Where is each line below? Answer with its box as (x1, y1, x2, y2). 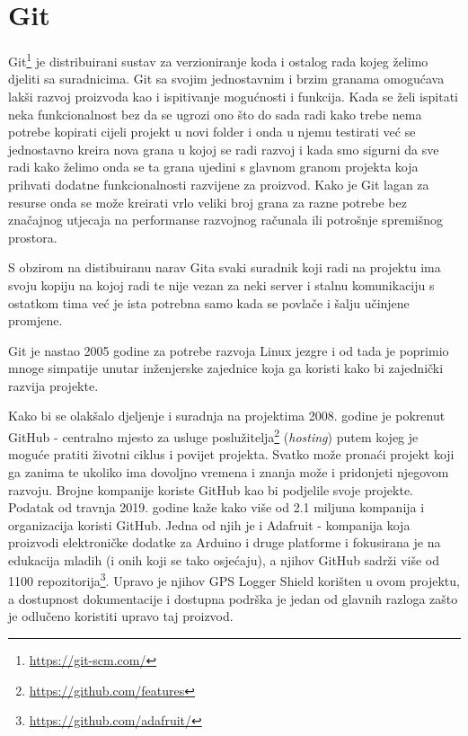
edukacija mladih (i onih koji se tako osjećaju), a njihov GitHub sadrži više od (8, 550, 439, 569)
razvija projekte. (8, 376, 99, 395)
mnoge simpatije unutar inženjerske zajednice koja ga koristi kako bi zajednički (8, 359, 444, 377)
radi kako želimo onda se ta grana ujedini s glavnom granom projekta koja (8, 157, 419, 176)
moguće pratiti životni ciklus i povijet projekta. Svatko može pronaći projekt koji (8, 445, 455, 464)
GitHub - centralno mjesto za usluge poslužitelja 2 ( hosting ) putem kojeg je (8, 425, 419, 446)
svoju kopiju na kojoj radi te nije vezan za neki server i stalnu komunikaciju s (8, 275, 435, 294)
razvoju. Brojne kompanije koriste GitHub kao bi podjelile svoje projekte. (8, 480, 413, 499)
